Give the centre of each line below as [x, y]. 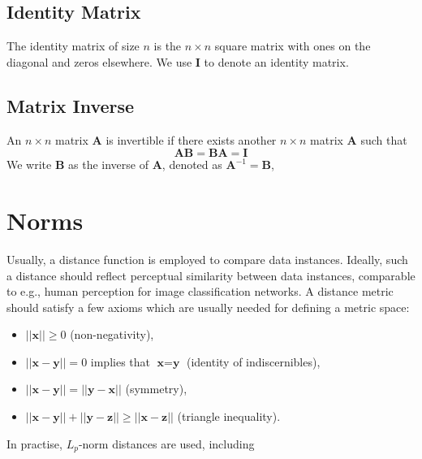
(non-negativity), [112, 334]
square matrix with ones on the [293, 46]
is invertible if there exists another [191, 139]
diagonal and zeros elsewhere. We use [99, 61]
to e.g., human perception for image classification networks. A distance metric [200, 291]
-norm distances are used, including [166, 443]
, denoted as [192, 165]
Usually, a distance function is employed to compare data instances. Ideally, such [207, 259]
